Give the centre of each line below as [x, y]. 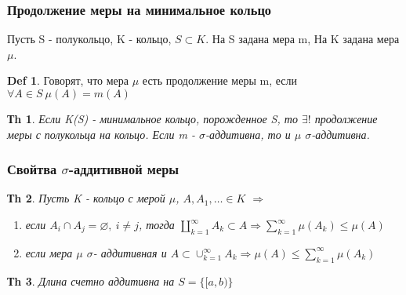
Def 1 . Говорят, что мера [68, 80]
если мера [49, 252]
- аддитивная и [130, 252]
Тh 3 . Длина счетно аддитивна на [91, 280]
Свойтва [32, 169]
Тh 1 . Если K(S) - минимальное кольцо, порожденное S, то [152, 118]
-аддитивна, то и [248, 134]
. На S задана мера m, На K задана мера [303, 39]
